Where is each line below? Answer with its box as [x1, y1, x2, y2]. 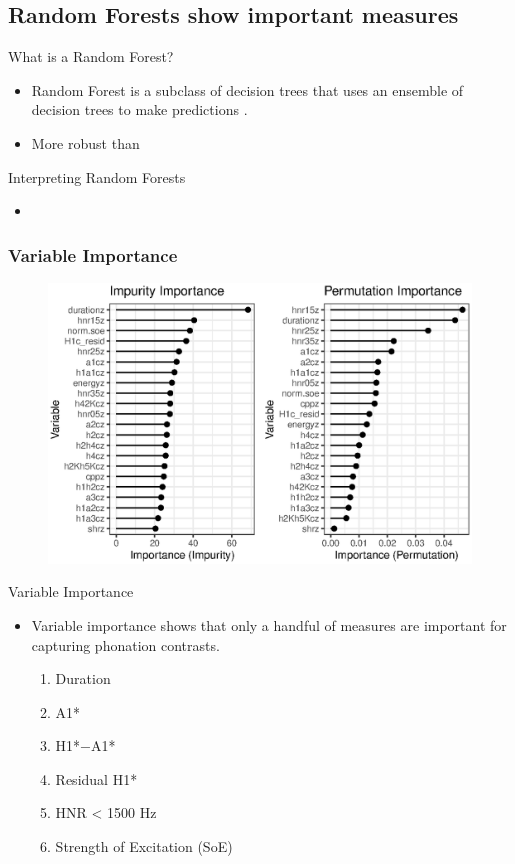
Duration [55, 668, 111, 689]
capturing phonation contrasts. [31, 634, 220, 655]
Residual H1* [55, 768, 138, 789]
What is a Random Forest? [8, 46, 174, 67]
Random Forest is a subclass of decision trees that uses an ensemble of [31, 79, 464, 100]
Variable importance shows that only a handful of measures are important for [31, 614, 507, 635]
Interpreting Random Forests [8, 166, 186, 187]
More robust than [31, 132, 140, 153]
